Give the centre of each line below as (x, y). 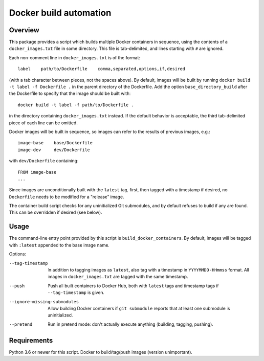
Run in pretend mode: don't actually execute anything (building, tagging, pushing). (131, 324)
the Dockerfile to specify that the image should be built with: (70, 93)
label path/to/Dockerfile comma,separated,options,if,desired (101, 69)
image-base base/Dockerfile (55, 143)
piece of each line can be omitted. (43, 123)
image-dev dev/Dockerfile (54, 150)
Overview (24, 30)
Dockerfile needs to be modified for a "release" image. (66, 197)
